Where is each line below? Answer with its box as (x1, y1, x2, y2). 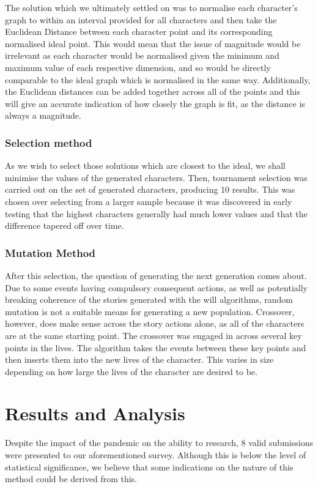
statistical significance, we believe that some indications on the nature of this (5, 460, 294, 473)
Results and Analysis (5, 401, 185, 426)
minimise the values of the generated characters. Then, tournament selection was (5, 171, 308, 184)
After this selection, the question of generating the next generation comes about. (5, 269, 307, 281)
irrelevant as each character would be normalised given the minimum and (5, 49, 279, 62)
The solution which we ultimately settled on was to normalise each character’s (5, 1, 298, 13)
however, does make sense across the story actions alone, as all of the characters (5, 317, 305, 330)
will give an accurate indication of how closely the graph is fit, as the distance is (5, 97, 305, 110)
